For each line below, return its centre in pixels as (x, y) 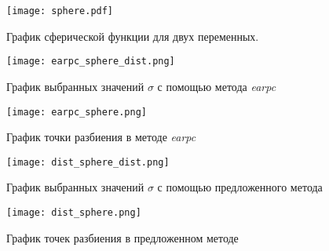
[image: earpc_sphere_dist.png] (91, 62)
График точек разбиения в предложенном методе (122, 237)
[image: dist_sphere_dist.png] (88, 162)
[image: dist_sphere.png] (74, 213)
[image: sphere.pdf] (60, 11)
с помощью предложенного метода (240, 187)
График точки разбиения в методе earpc (101, 137)
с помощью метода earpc (217, 86)
